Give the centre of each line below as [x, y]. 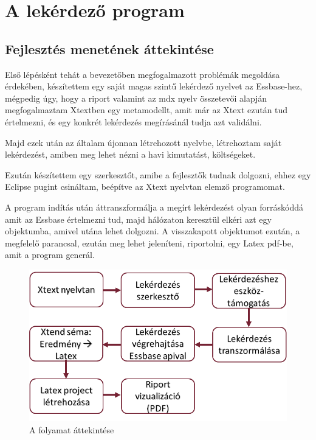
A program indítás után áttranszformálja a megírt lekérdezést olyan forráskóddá [154, 207]
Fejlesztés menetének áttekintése [109, 48]
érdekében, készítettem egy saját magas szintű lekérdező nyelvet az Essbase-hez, [154, 86]
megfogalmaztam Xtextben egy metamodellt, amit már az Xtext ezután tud [146, 110]
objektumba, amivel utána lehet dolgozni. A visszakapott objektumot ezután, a [153, 231]
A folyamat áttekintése [72, 429]
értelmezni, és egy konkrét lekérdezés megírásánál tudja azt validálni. [133, 121]
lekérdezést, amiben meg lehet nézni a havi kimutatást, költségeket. [130, 154]
